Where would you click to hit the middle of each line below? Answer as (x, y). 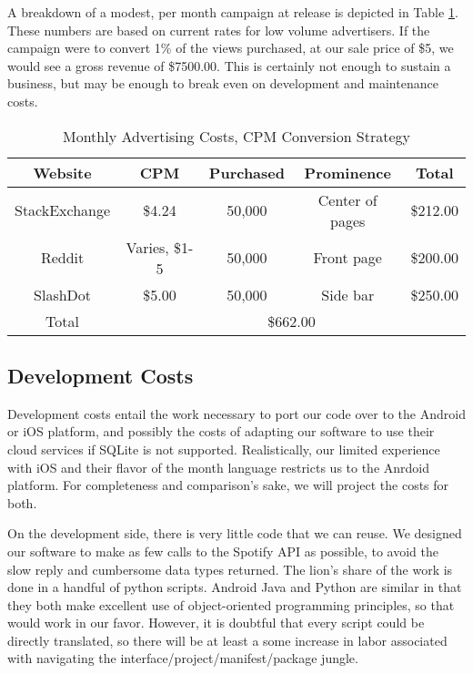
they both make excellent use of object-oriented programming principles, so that (231, 604)
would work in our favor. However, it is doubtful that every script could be (216, 623)
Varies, (147, 247)
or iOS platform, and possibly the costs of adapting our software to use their (221, 431)
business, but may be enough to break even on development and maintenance (223, 83)
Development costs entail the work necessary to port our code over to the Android (236, 413)
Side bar (348, 294)
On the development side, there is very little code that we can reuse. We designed (235, 533)
